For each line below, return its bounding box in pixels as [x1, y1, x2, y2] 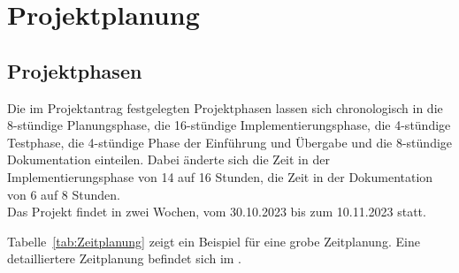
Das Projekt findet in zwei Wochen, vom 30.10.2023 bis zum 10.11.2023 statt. [7, 202, 426, 221]
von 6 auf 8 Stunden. [7, 185, 120, 203]
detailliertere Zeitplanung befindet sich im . [7, 249, 242, 268]
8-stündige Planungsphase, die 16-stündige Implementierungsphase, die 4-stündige [7, 116, 451, 134]
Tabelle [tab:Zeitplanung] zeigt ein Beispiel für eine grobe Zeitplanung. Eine [7, 231, 420, 250]
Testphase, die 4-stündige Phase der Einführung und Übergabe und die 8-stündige [7, 133, 453, 151]
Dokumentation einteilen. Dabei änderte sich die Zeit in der [7, 150, 330, 169]
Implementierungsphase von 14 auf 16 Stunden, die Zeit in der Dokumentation [7, 167, 433, 186]
